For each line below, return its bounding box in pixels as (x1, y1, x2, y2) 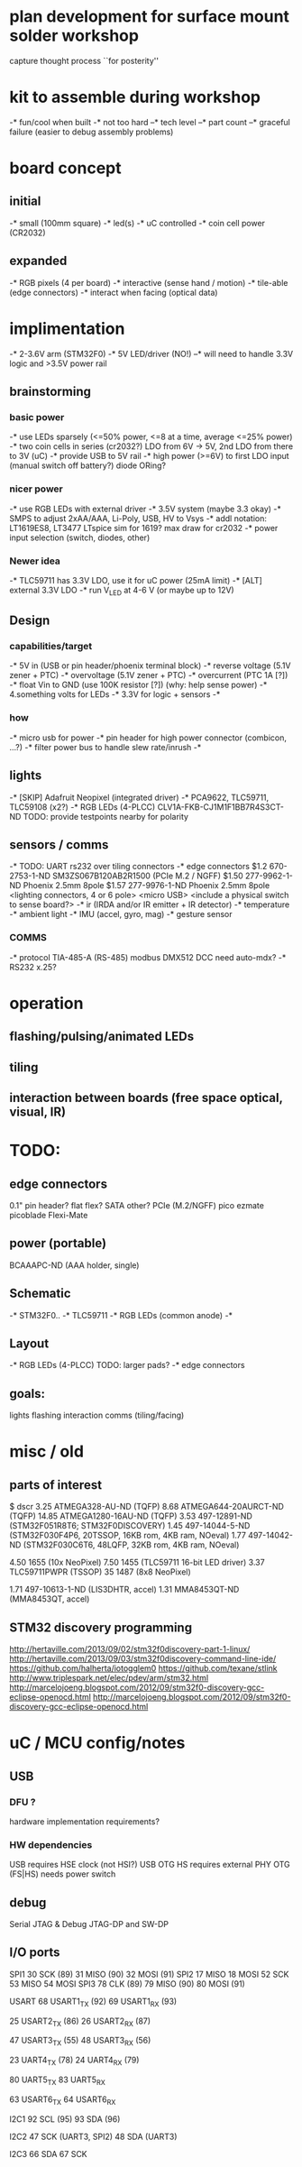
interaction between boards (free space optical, (9, 1089, 283, 1106)
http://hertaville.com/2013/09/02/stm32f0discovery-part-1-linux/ (9, 1644, 251, 1655)
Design (9, 613, 50, 629)
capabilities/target (9, 640, 93, 653)
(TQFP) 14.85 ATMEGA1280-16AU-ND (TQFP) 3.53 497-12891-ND (9, 1510, 252, 1521)
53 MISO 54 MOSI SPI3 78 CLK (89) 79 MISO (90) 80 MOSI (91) (9, 1978, 245, 1989)
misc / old (9, 1441, 84, 1462)
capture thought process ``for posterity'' (9, 55, 160, 66)
